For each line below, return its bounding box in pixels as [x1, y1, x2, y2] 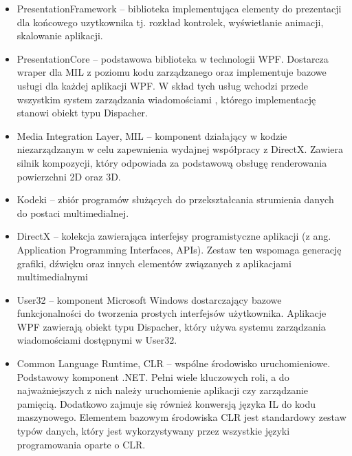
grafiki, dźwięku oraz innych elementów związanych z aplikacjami [16, 256, 291, 270]
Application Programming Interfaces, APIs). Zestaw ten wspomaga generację [16, 242, 342, 256]
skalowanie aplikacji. [16, 28, 103, 43]
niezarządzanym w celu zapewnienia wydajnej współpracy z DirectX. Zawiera [16, 142, 343, 156]
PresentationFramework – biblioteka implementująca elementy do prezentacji [16, 1, 342, 15]
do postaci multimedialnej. [16, 205, 129, 220]
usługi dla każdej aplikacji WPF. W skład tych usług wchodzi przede [16, 78, 308, 92]
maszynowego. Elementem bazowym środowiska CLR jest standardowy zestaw [16, 410, 346, 424]
